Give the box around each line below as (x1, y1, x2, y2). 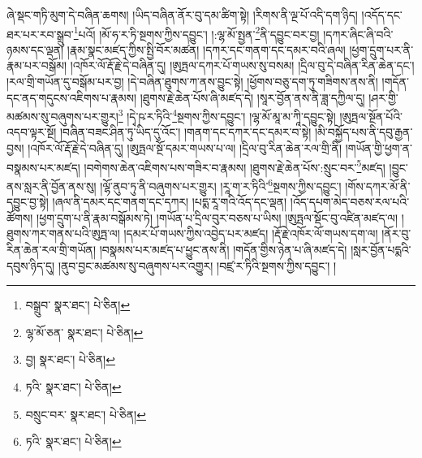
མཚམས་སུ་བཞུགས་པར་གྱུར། (6, 107, 118, 124)
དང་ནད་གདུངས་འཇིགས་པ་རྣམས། (6, 89, 137, 106)
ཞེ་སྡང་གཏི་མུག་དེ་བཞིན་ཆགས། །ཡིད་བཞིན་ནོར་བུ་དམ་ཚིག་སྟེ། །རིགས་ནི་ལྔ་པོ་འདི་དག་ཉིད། (6, 6, 358, 23)
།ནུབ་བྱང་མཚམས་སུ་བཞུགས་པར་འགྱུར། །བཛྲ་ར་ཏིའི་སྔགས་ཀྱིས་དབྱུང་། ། (58, 257, 337, 274)
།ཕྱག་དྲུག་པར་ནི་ (349, 41, 414, 58)
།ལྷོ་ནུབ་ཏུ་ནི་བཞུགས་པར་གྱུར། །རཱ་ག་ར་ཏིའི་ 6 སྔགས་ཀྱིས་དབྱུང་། (100, 175, 342, 194)
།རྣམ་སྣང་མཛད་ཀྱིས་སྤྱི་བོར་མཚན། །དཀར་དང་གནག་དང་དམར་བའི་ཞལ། (67, 41, 346, 58)
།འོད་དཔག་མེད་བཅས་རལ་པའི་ (290, 193, 410, 210)
